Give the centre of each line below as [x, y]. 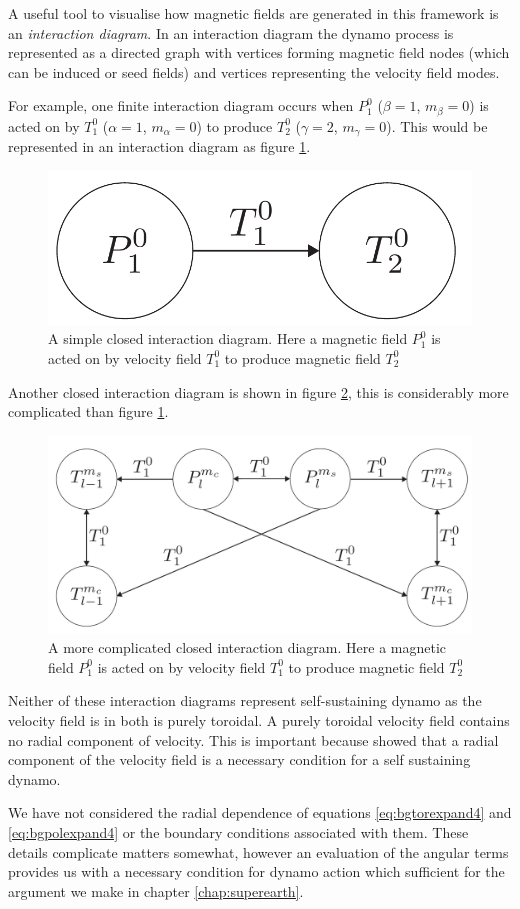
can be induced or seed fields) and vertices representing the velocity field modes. [254, 71]
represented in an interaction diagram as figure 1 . [159, 146]
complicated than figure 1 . [88, 411]
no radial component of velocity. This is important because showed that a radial [253, 739]
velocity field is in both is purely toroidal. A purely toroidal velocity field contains [259, 719]
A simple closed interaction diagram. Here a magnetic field [228, 338]
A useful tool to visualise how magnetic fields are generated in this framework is [253, 13]
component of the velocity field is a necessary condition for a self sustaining [239, 759]
